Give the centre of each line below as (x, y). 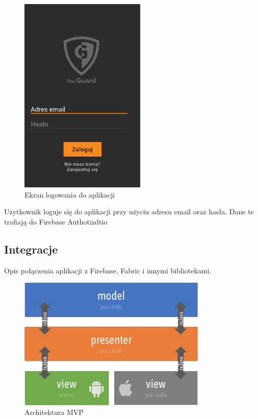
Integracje (31, 249)
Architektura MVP (54, 412)
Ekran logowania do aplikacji (70, 194)
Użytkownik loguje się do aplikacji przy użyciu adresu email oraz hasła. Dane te (129, 212)
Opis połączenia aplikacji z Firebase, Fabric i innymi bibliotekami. (108, 270)
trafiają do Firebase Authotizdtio (56, 222)
